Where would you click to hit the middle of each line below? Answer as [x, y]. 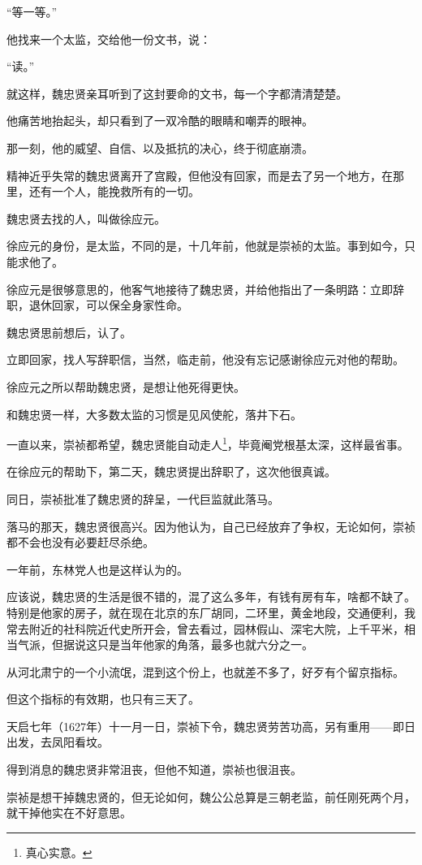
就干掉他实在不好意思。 [69, 813]
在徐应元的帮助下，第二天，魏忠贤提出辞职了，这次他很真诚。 [171, 471]
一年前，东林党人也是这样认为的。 [97, 569]
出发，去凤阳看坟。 [58, 742]
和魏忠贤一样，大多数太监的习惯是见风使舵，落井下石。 [154, 414]
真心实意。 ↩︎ [59, 852]
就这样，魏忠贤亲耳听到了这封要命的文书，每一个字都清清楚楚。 [177, 93]
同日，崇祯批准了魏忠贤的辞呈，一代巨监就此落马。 [143, 498]
